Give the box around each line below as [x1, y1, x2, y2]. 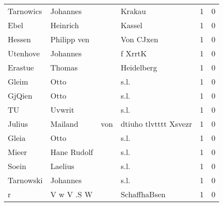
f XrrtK [120, 48, 147, 59]
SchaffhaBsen [120, 189, 166, 200]
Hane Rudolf [50, 146, 93, 157]
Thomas [50, 62, 78, 73]
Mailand [50, 118, 79, 129]
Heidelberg [120, 62, 157, 73]
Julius [8, 118, 28, 129]
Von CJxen [120, 34, 158, 45]
